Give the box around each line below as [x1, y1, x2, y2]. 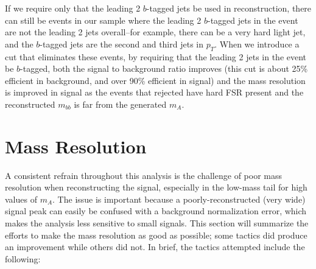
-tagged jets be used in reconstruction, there [146, 2, 312, 14]
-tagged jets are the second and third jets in [40, 37, 203, 50]
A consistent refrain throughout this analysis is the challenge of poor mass [5, 169, 282, 181]
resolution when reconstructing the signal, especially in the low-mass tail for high [5, 181, 307, 194]
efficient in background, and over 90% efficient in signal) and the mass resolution [5, 74, 306, 86]
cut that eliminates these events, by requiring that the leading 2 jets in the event [5, 50, 307, 63]
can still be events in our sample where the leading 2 [5, 13, 202, 26]
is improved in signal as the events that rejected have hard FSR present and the [5, 86, 304, 99]
